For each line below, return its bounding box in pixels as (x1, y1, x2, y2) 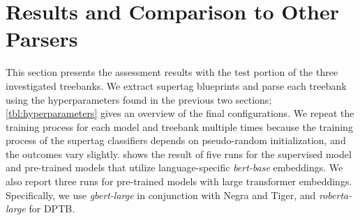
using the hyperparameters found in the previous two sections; (6, 92, 272, 107)
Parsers (6, 24, 78, 53)
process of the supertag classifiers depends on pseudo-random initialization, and (6, 133, 346, 148)
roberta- (318, 187, 352, 202)
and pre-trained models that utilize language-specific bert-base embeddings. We (6, 160, 343, 175)
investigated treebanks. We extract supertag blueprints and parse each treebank (6, 78, 347, 93)
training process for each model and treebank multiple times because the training (6, 119, 353, 134)
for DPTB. (29, 201, 75, 216)
